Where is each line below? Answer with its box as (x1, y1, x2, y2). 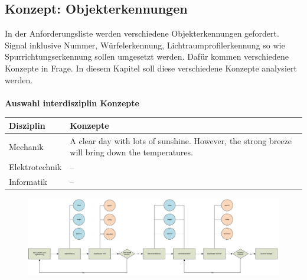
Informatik (9, 175, 48, 187)
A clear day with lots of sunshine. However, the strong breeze (70, 134, 292, 146)
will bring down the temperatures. (70, 146, 193, 158)
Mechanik (9, 140, 44, 152)
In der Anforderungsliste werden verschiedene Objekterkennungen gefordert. (5, 27, 279, 40)
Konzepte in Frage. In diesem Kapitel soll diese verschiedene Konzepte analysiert (5, 61, 297, 74)
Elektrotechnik (9, 161, 62, 173)
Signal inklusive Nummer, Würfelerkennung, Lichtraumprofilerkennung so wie (5, 38, 285, 51)
